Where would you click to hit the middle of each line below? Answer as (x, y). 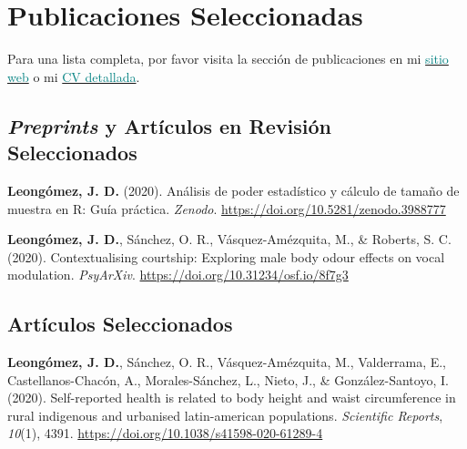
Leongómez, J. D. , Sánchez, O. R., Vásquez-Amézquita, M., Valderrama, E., (227, 362)
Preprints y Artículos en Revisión (169, 125)
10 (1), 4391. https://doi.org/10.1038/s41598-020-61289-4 (165, 433)
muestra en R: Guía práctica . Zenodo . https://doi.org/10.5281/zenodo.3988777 (227, 208)
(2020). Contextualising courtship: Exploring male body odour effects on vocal (226, 256)
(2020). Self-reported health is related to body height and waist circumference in (232, 398)
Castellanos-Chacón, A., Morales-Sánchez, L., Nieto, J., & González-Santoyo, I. (228, 379)
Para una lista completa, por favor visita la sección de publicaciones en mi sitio (228, 59)
